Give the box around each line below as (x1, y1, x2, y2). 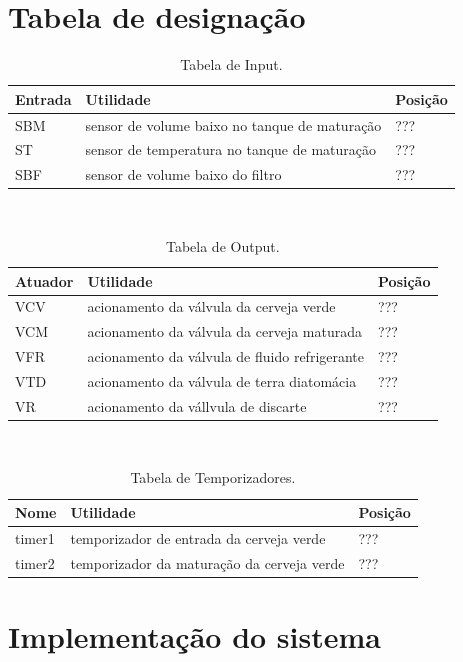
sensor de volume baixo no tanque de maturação (85, 114, 382, 135)
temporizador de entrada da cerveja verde (70, 527, 326, 548)
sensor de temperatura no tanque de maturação (85, 139, 376, 160)
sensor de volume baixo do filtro (85, 164, 282, 185)
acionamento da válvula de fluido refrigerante (87, 346, 365, 367)
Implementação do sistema (8, 616, 381, 656)
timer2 (15, 552, 55, 573)
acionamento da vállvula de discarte (87, 395, 307, 416)
